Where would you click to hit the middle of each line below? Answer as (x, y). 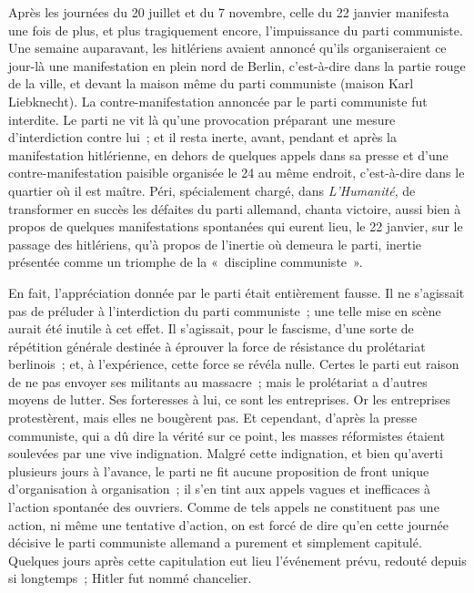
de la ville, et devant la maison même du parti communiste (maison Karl (211, 83)
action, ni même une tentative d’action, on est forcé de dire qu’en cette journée (228, 524)
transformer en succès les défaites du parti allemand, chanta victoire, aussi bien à (235, 208)
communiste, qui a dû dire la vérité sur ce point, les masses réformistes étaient (227, 435)
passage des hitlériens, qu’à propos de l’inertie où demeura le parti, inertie (215, 244)
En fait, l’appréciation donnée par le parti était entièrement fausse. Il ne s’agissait (237, 292)
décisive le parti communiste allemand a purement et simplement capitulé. (215, 542)
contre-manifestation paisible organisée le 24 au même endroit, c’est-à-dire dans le (237, 173)
